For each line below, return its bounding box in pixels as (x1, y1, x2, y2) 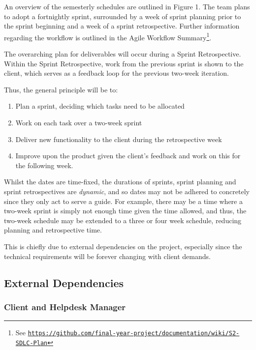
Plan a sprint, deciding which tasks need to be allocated (15, 101, 185, 111)
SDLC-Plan (15, 339, 48, 347)
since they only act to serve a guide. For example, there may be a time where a (4, 196, 243, 206)
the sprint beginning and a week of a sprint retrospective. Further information (4, 21, 240, 31)
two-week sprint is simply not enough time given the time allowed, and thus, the (4, 205, 247, 216)
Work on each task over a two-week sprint (15, 117, 142, 127)
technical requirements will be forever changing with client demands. (4, 251, 211, 261)
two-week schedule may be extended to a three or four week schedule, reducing (4, 215, 242, 225)
